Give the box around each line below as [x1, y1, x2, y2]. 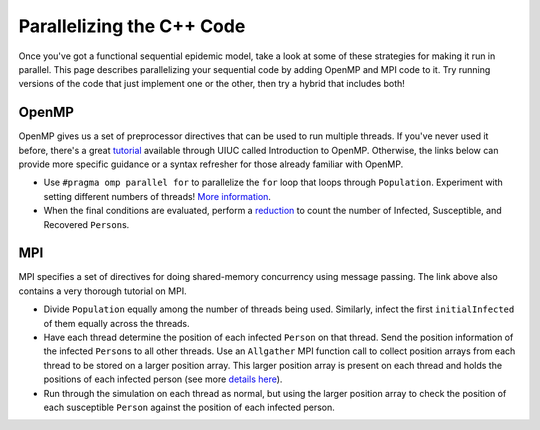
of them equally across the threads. [43, 317, 190, 329]
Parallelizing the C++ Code [18, 15, 246, 37]
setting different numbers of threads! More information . [43, 190, 272, 202]
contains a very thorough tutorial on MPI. [18, 285, 187, 297]
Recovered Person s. [43, 218, 130, 230]
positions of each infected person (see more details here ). [43, 373, 283, 385]
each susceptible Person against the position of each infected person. [43, 401, 335, 413]
